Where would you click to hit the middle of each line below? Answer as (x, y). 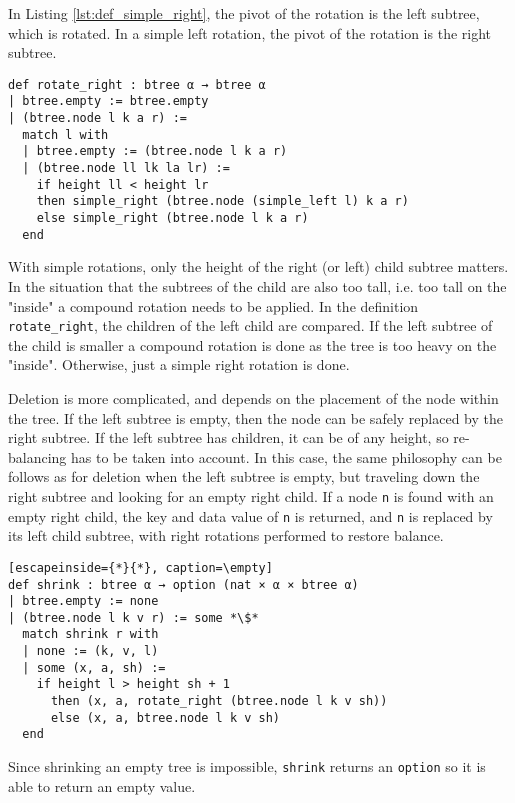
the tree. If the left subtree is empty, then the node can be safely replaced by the (255, 417)
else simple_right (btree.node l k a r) (172, 218)
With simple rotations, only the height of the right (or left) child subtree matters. (258, 266)
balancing (37, 456)
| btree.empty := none (83, 601)
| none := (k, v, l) (90, 651)
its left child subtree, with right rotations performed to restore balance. (226, 535)
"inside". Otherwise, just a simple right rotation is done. (179, 364)
